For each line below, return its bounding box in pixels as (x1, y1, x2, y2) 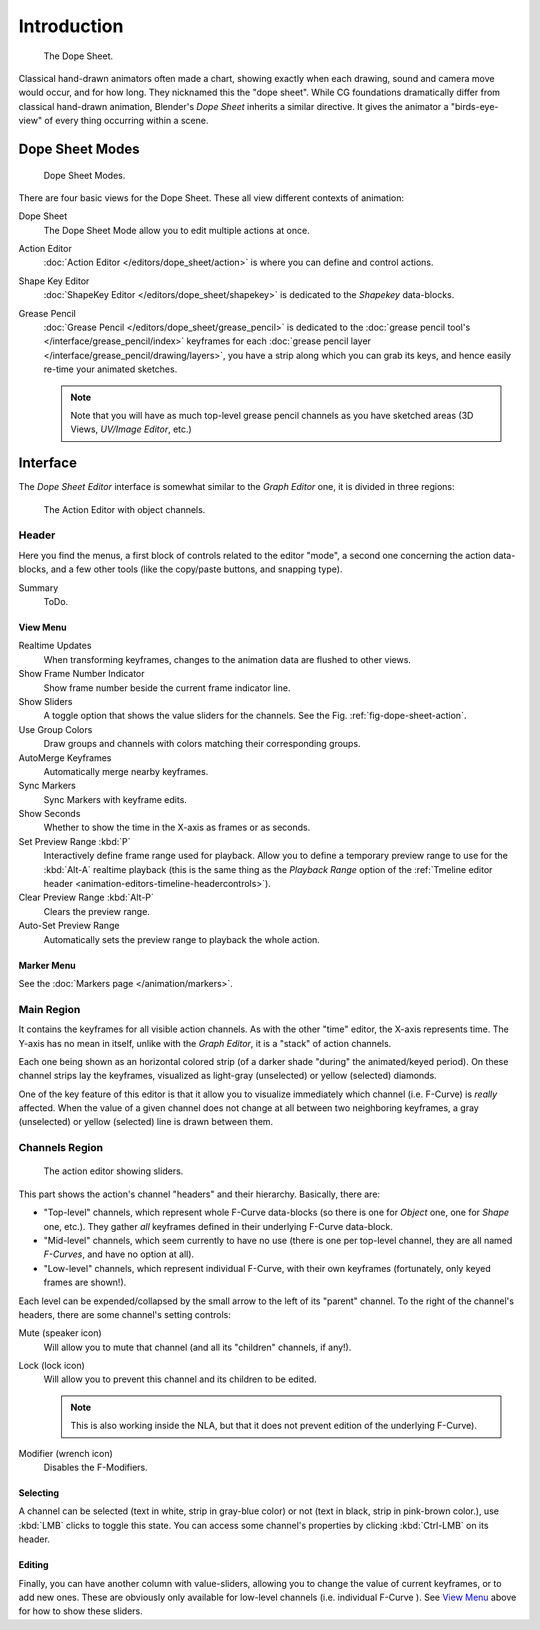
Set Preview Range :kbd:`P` (18, 835, 131, 847)
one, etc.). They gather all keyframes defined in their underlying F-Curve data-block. (43, 1220, 394, 1232)
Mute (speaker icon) (18, 1327, 102, 1339)
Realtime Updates (18, 640, 92, 652)
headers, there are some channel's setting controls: (18, 1308, 232, 1320)
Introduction (18, 15, 124, 37)
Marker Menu (18, 959, 77, 971)
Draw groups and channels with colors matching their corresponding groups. (43, 738, 361, 750)
